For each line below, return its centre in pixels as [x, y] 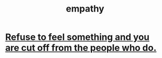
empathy [85, 9]
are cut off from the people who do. [81, 48]
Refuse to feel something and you [77, 37]
